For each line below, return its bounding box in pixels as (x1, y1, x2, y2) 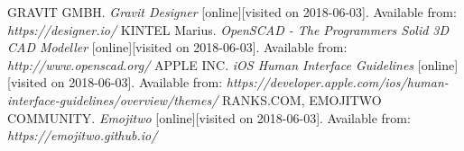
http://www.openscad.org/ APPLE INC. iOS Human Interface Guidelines (7, 55, 414, 74)
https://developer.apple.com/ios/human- (226, 73, 449, 92)
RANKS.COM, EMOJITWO (221, 90, 382, 109)
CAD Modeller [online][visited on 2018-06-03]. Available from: (7, 38, 348, 57)
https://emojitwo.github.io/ (7, 126, 158, 145)
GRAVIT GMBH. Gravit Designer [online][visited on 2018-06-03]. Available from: (7, 3, 457, 21)
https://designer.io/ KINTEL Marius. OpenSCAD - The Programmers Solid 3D (7, 20, 450, 39)
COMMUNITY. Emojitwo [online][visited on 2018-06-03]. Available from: (7, 108, 411, 127)
